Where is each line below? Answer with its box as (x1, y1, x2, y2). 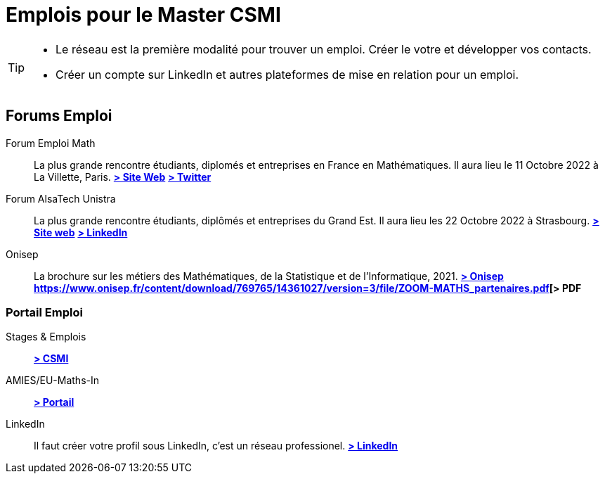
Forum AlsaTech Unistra (6, 192, 116, 205)
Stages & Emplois (6, 331, 86, 343)
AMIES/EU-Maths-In (6, 374, 100, 387)
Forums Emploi (6, 107, 112, 125)
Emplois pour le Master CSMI (6, 3, 281, 27)
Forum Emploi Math (6, 136, 96, 149)
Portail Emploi (6, 305, 83, 319)
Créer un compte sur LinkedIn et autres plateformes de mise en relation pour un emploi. (56, 67, 519, 82)
